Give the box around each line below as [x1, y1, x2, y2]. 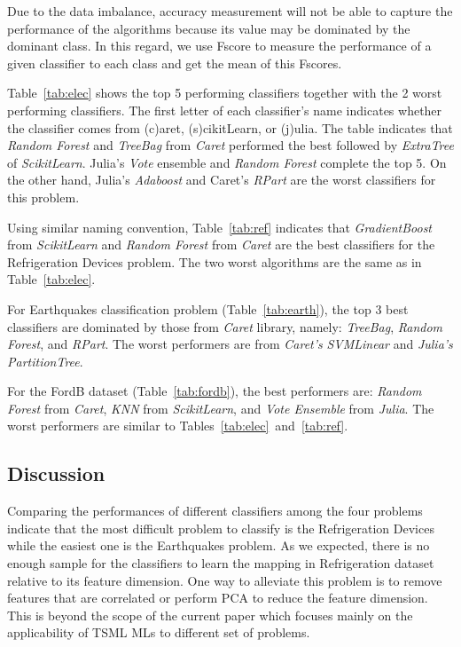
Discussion [7, 460, 105, 487]
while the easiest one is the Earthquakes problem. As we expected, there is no [7, 536, 430, 555]
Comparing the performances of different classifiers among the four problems [7, 501, 423, 520]
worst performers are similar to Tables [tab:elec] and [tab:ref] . [7, 416, 348, 435]
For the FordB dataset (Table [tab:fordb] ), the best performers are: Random [7, 382, 422, 400]
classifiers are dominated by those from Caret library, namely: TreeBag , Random [7, 317, 443, 335]
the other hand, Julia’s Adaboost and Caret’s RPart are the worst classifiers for [7, 170, 436, 189]
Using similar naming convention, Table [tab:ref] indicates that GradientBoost [7, 217, 433, 236]
